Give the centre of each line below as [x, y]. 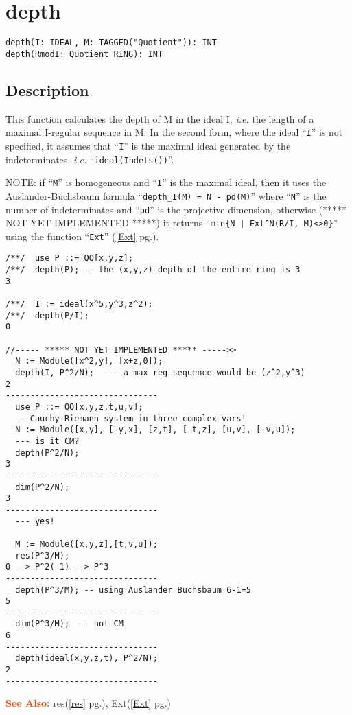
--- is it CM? [47, 441]
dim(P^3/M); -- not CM [69, 624]
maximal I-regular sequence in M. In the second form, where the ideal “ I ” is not [174, 132]
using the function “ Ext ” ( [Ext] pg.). [82, 236]
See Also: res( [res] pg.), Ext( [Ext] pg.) [89, 703]
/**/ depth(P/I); [47, 315]
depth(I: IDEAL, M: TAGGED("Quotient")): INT [111, 43]
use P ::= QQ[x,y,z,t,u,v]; [79, 407]
